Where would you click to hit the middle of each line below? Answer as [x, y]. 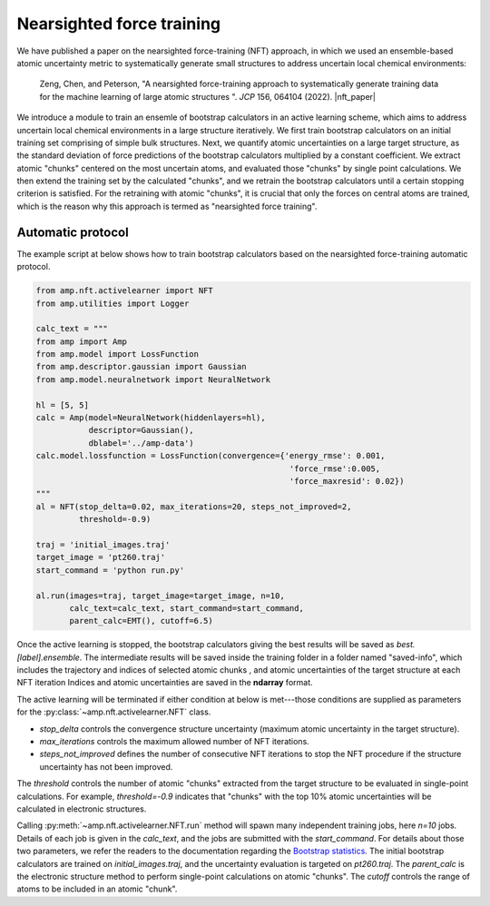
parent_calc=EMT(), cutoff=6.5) [141, 621]
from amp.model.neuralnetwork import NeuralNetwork [153, 379]
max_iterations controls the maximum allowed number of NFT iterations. [175, 741]
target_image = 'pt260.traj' [101, 557]
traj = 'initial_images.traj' [103, 544]
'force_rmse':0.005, [335, 468]
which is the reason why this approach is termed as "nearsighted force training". [167, 206]
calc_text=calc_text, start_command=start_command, [186, 608]
